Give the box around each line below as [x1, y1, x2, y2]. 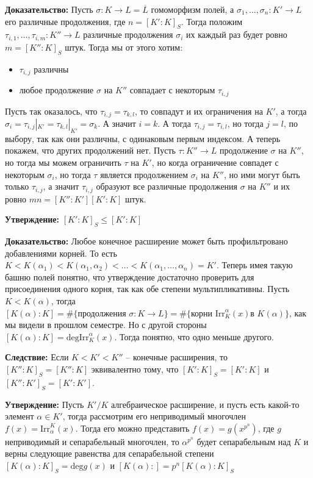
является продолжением [100, 168, 189, 180]
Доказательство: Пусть [5, 3, 93, 15]
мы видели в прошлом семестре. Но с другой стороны [5, 318, 207, 331]
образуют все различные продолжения [96, 180, 238, 193]
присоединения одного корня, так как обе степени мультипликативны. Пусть [5, 282, 290, 295]
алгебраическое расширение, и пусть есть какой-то [110, 398, 300, 410]
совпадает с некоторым [129, 84, 215, 96]
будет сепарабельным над [196, 435, 291, 448]
